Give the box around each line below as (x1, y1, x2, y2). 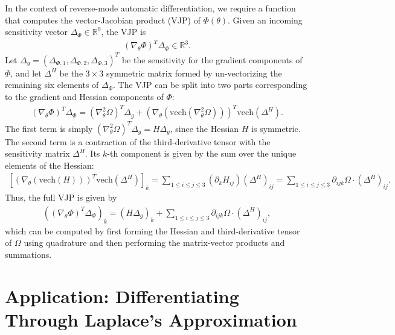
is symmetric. (251, 122, 301, 134)
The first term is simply (5, 122, 93, 134)
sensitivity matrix (5, 147, 70, 160)
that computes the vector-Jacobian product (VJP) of (5, 13, 201, 26)
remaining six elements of (5, 78, 99, 91)
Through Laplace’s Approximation (5, 307, 297, 331)
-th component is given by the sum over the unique (107, 147, 297, 160)
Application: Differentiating (5, 283, 239, 308)
